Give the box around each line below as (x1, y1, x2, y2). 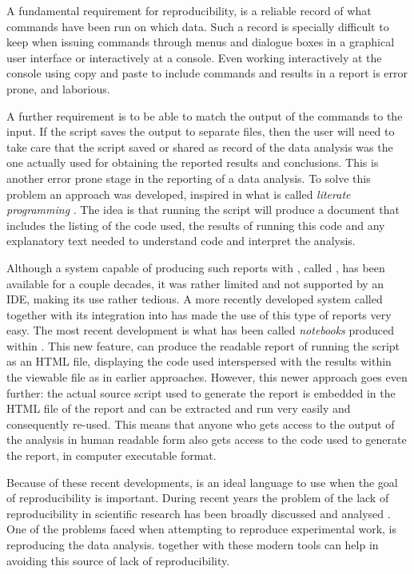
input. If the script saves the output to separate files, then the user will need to (6, 123, 395, 140)
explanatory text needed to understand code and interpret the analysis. (6, 232, 356, 249)
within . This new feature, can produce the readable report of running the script (6, 337, 400, 354)
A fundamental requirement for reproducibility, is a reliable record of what (6, 2, 372, 18)
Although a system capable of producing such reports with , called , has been (6, 259, 385, 275)
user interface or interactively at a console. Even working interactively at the (6, 49, 382, 65)
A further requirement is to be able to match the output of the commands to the (6, 107, 403, 124)
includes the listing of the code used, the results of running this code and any (6, 216, 385, 233)
